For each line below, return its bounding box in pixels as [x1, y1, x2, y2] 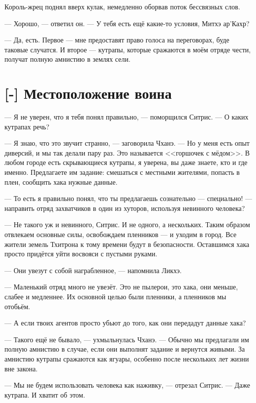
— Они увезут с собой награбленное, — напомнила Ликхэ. [4, 265, 182, 275]
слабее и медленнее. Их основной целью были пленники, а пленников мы [4, 291, 226, 301]
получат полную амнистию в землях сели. [4, 54, 130, 64]
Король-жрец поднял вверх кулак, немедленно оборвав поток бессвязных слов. [4, 1, 240, 11]
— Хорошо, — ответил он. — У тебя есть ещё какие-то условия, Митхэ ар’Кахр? [4, 18, 250, 28]
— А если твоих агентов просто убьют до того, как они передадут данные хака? [4, 318, 246, 328]
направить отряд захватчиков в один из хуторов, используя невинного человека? [4, 202, 245, 213]
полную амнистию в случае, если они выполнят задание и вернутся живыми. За [4, 344, 245, 354]
